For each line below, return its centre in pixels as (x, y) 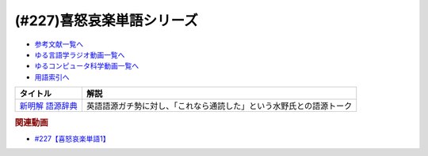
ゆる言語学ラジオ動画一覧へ (80, 54)
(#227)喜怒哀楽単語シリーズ (106, 20)
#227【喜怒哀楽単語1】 (72, 139)
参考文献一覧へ (59, 44)
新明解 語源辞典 (49, 106)
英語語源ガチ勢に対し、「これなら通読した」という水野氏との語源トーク (219, 106)
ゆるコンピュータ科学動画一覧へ (86, 66)
